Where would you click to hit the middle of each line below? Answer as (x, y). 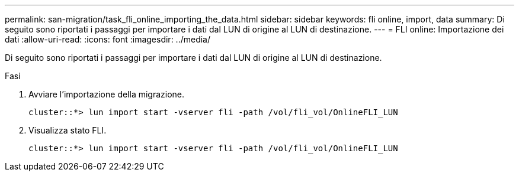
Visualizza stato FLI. (68, 130)
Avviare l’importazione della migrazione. (107, 94)
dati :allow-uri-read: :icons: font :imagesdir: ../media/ (108, 39)
